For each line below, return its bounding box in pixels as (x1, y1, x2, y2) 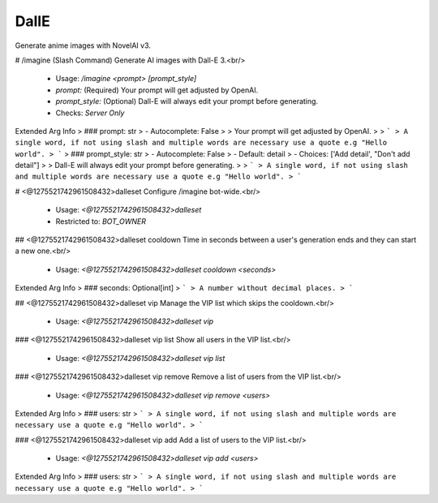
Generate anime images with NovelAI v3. (15, 41, 152, 50)
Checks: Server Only (55, 108, 125, 118)
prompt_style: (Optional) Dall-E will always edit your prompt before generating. (55, 97, 319, 106)
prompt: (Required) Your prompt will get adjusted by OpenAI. (55, 85, 259, 95)
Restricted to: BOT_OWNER (55, 216, 146, 226)
